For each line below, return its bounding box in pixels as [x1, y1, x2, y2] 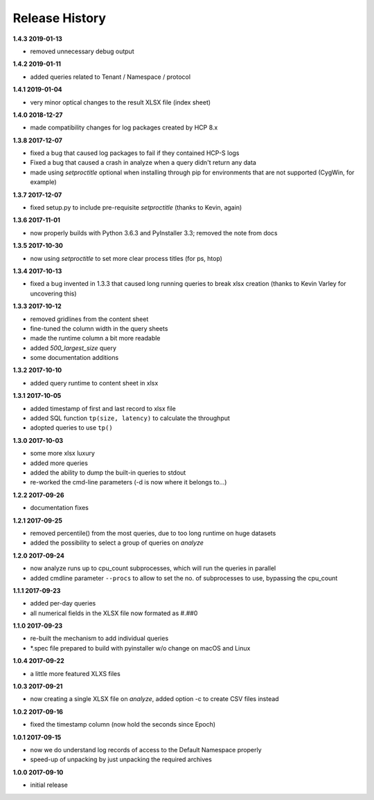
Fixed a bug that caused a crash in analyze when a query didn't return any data [30, 158, 256, 167]
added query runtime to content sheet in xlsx [30, 379, 159, 387]
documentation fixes [30, 504, 89, 512]
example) [30, 178, 57, 186]
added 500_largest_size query [30, 343, 117, 352]
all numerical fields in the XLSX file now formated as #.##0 [30, 609, 198, 617]
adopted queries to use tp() [30, 424, 114, 432]
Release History [12, 10, 107, 26]
